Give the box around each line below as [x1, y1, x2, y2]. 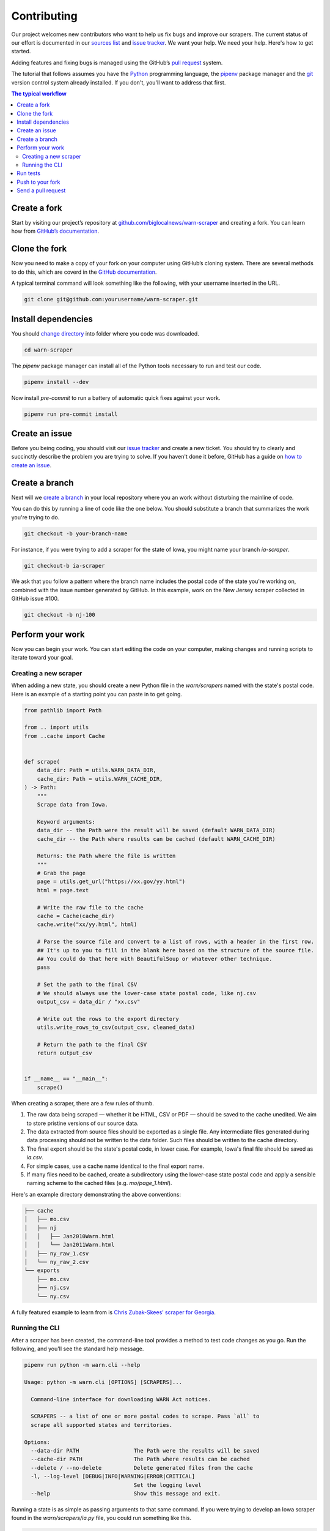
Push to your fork [16, 178, 61, 186]
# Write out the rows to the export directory [37, 1015, 180, 1022]
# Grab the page [37, 870, 86, 877]
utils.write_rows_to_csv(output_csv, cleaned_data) [37, 1024, 196, 1031]
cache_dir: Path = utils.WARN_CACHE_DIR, [37, 775, 163, 782]
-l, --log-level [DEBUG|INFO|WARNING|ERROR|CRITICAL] [31, 1473, 196, 1480]
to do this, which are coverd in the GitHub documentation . [11, 268, 157, 276]
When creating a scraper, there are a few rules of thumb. [11, 1099, 154, 1107]
